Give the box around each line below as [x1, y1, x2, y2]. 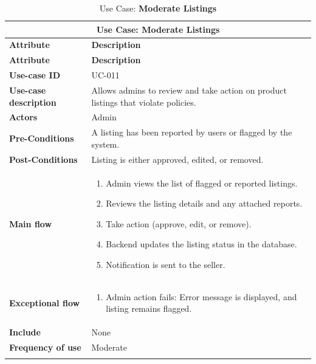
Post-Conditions [9, 153, 78, 165]
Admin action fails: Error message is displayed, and [106, 290, 297, 303]
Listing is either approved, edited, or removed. [91, 153, 264, 165]
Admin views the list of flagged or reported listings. [106, 176, 298, 189]
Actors [9, 111, 38, 123]
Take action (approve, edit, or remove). [106, 217, 252, 230]
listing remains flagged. [106, 302, 192, 315]
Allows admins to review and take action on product [91, 83, 287, 96]
